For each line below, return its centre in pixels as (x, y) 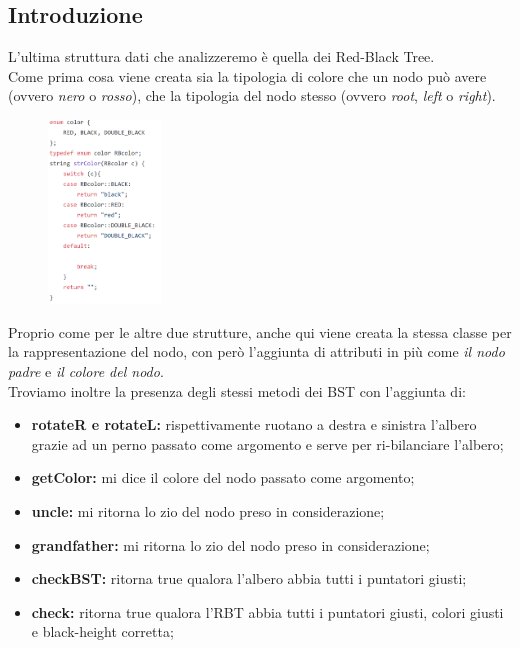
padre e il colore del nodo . (86, 370)
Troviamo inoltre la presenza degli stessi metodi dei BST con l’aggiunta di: (237, 390)
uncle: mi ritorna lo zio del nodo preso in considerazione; (208, 510)
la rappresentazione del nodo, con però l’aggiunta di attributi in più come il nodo (256, 351)
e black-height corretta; (102, 631)
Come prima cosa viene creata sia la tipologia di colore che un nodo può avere (247, 75)
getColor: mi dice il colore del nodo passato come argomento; (223, 477)
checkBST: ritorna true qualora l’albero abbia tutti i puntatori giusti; (249, 578)
